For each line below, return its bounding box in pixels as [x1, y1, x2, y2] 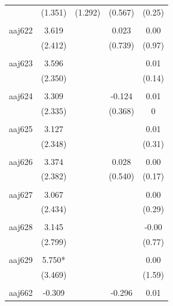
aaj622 [9, 23, 33, 36]
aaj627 [9, 188, 33, 200]
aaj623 [9, 56, 33, 69]
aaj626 [9, 155, 33, 167]
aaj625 [9, 122, 33, 134]
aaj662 [9, 286, 33, 299]
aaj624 [9, 89, 33, 102]
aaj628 [9, 221, 33, 233]
